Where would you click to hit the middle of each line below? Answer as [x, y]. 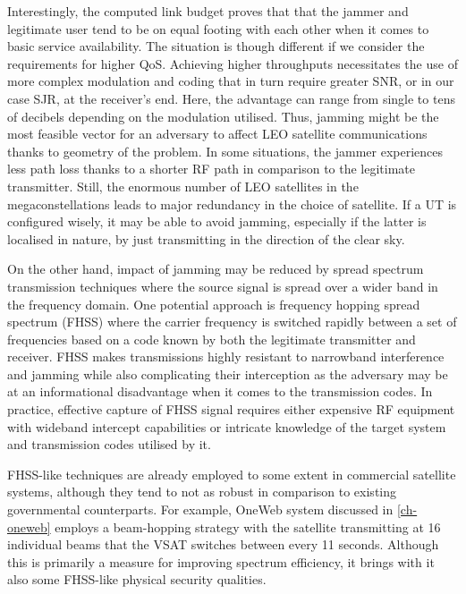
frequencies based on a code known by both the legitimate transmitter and [212, 339]
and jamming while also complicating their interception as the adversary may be [228, 373]
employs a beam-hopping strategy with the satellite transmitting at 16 [248, 526]
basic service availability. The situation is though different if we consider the [216, 46]
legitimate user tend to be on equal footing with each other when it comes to [218, 28]
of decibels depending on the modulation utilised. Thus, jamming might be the [223, 116]
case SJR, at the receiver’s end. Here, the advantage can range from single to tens [231, 98]
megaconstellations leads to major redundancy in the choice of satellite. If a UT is [232, 204]
